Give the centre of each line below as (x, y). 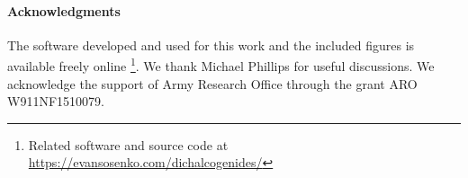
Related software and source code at (128, 144)
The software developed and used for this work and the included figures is (211, 44)
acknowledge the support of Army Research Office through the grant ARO (212, 83)
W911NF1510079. (56, 101)
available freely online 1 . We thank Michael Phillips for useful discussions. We (221, 65)
